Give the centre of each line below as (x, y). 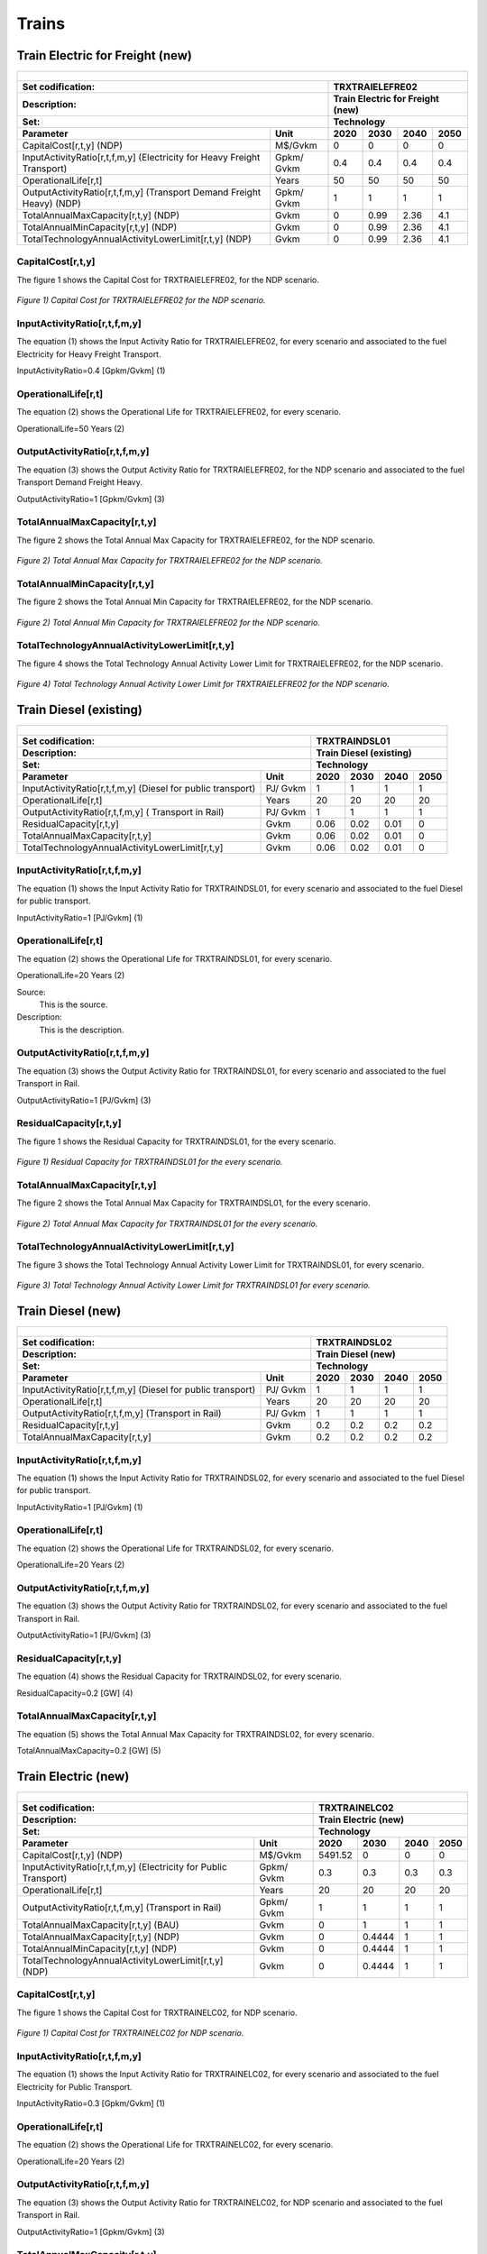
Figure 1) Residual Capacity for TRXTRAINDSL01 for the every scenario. (150, 1162)
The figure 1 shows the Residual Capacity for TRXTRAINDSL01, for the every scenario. (176, 1141)
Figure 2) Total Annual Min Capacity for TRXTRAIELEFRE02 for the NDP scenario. (168, 622)
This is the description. (82, 1030)
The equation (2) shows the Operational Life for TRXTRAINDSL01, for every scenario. (175, 958)
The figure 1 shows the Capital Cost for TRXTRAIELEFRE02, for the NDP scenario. (168, 279)
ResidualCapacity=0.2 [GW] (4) (75, 1693)
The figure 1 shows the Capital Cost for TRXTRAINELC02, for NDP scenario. (157, 2012)
